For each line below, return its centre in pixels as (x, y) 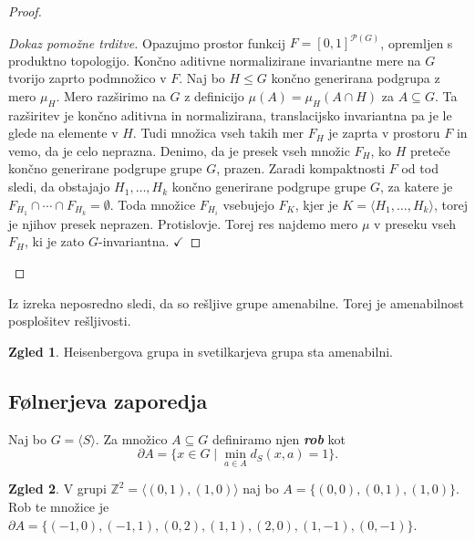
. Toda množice (153, 204)
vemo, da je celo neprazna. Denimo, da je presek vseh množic (179, 150)
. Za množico (131, 438)
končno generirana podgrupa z (356, 78)
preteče (430, 150)
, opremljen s (417, 42)
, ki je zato (54, 241)
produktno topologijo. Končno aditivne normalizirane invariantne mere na (215, 60)
